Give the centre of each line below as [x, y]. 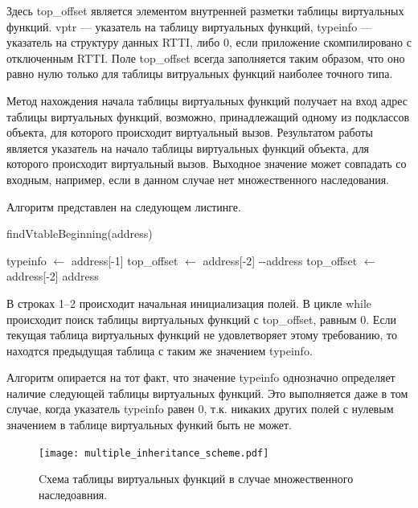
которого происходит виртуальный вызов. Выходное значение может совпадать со [207, 164]
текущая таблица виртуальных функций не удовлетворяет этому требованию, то [202, 335]
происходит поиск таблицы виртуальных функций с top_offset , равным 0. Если [202, 319]
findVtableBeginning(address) [80, 234]
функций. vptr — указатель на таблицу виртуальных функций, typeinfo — [189, 26]
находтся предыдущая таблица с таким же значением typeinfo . [160, 350]
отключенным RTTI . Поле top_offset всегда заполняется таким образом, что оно [206, 57]
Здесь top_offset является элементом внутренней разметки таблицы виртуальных [205, 10]
